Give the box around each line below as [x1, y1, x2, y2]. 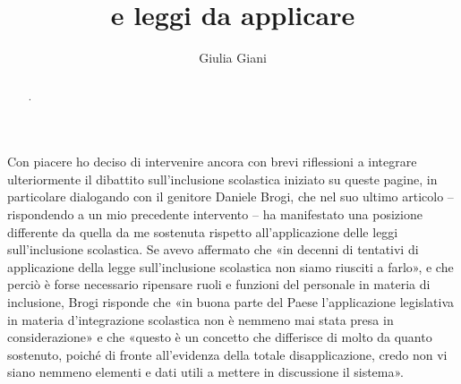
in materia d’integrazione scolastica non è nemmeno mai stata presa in [7, 310, 394, 329]
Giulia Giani [199, 48, 267, 67]
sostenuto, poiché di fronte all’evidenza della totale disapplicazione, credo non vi [7, 345, 448, 363]
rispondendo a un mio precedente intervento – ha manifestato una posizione [7, 204, 423, 223]
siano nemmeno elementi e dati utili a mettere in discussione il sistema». [7, 363, 405, 381]
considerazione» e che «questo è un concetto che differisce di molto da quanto [7, 328, 432, 346]
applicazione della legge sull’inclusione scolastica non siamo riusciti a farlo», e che [7, 257, 454, 276]
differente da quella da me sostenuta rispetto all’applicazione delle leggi [7, 222, 398, 241]
